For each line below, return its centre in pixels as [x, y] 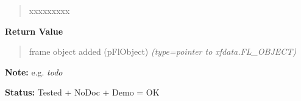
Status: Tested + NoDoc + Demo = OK [82, 92]
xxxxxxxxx [49, 10]
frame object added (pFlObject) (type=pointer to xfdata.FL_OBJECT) [163, 51]
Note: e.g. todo [34, 71]
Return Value [34, 31]
